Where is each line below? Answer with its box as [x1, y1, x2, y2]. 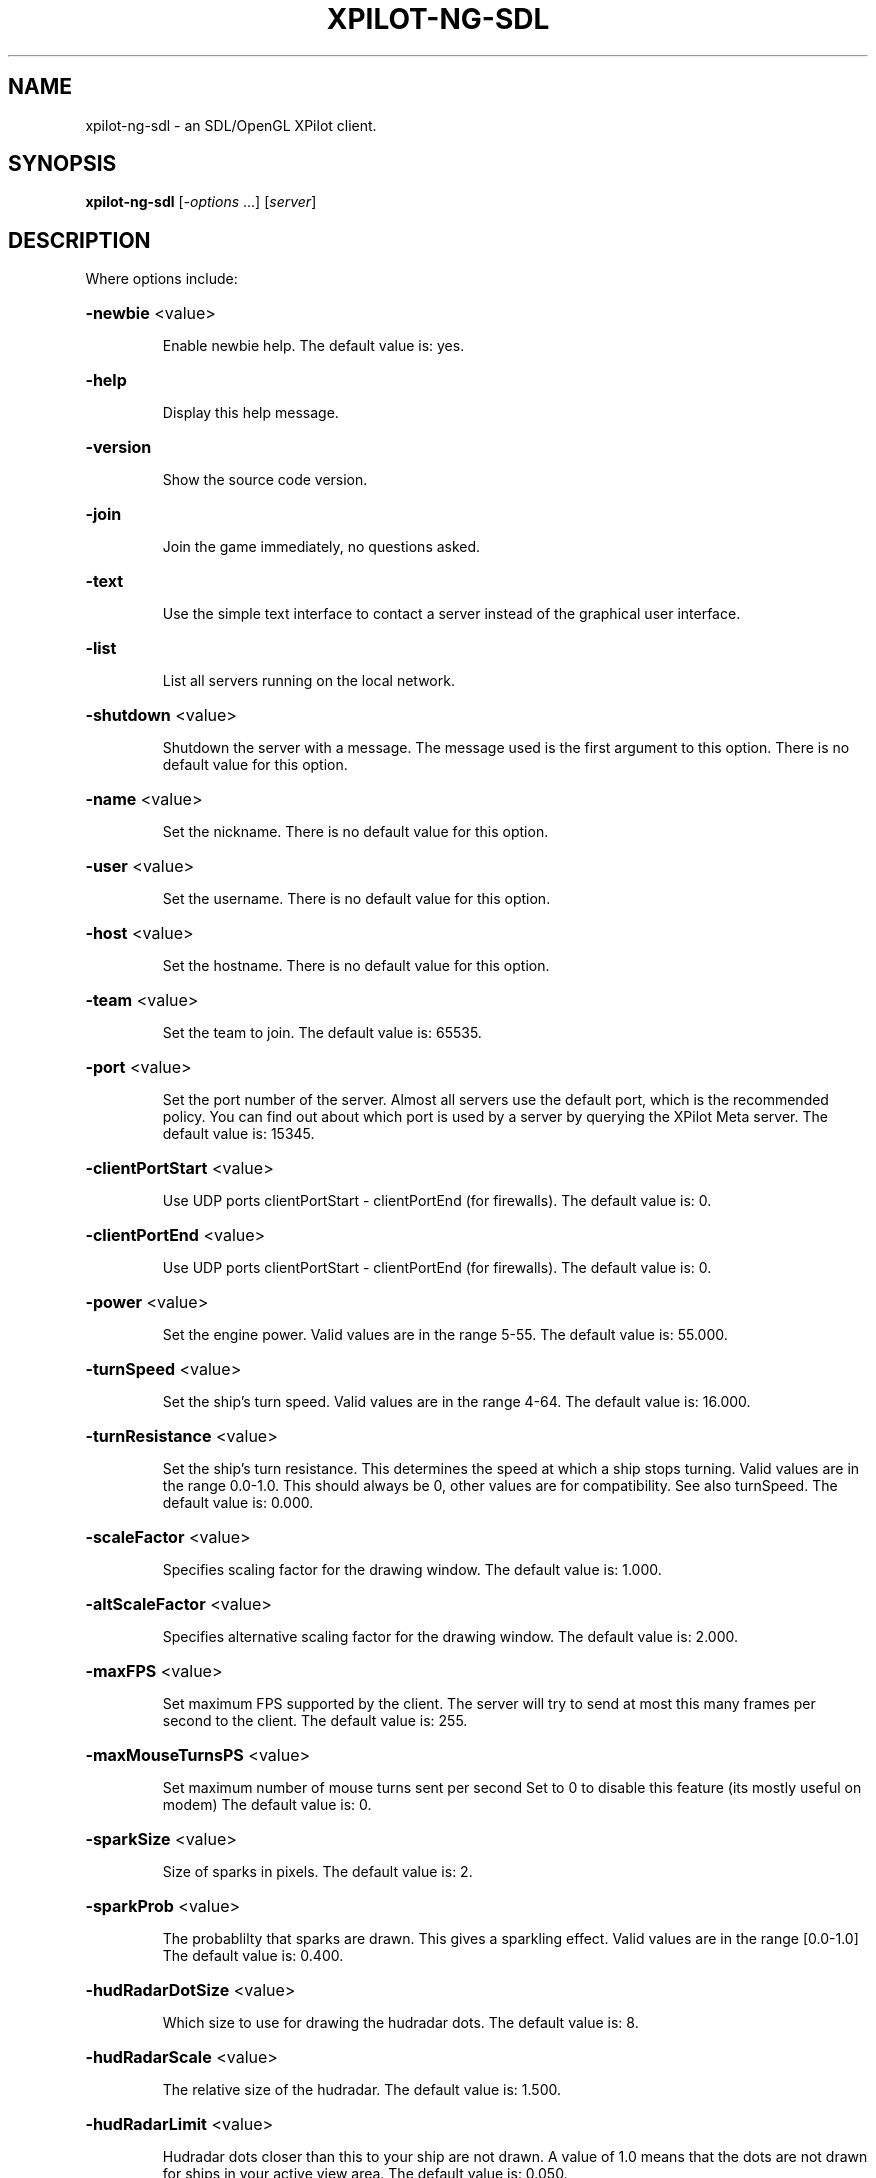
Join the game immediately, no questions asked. [162, 538, 481, 556]
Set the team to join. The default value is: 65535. [162, 1024, 482, 1042]
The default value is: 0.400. [162, 1947, 344, 1965]
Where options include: [85, 270, 238, 288]
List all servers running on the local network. [162, 672, 455, 690]
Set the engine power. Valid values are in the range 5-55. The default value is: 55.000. [162, 1326, 728, 1344]
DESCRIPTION [8, 227, 151, 253]
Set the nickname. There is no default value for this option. [162, 823, 549, 841]
